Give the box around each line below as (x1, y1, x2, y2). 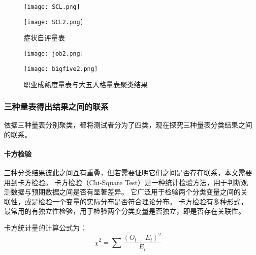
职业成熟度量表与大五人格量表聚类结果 (24, 79, 148, 90)
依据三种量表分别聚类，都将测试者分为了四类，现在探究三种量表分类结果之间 (4, 120, 252, 130)
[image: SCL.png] (24, 3, 80, 10)
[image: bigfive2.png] (24, 65, 98, 72)
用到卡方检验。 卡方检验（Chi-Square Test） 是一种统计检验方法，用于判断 (4, 177, 241, 187)
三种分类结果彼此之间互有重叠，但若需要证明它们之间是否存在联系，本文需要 (4, 167, 252, 178)
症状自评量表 (24, 32, 65, 43)
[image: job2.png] (24, 50, 84, 57)
